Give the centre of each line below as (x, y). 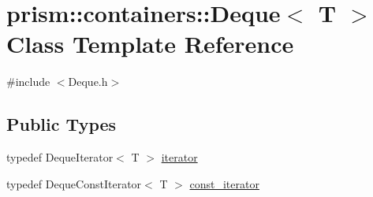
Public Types (62, 124)
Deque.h (88, 82)
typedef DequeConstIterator (74, 183)
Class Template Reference (150, 44)
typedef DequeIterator (60, 157)
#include (28, 82)
